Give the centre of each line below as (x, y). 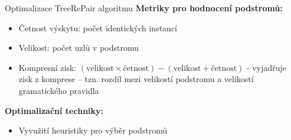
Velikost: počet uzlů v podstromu (79, 48)
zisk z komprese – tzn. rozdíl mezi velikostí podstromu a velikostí (136, 79)
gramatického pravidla (59, 90)
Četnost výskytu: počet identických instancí (98, 27)
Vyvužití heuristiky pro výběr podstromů (93, 130)
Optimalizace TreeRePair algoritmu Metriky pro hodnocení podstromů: (144, 8)
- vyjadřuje (267, 67)
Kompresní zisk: (48, 67)
